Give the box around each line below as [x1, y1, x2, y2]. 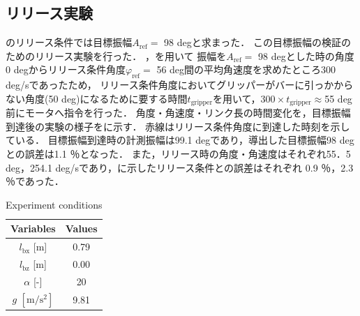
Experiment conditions [6, 197, 103, 211]
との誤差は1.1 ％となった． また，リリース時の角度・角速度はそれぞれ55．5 [6, 146, 351, 161]
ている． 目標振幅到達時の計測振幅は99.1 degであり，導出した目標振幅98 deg [6, 133, 354, 147]
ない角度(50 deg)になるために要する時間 [6, 91, 188, 105]
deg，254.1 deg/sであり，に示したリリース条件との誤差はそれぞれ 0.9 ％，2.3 [6, 160, 354, 174]
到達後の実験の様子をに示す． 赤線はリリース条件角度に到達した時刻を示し [6, 119, 350, 133]
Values [65, 221, 98, 236]
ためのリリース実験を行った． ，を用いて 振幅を [6, 48, 227, 63]
